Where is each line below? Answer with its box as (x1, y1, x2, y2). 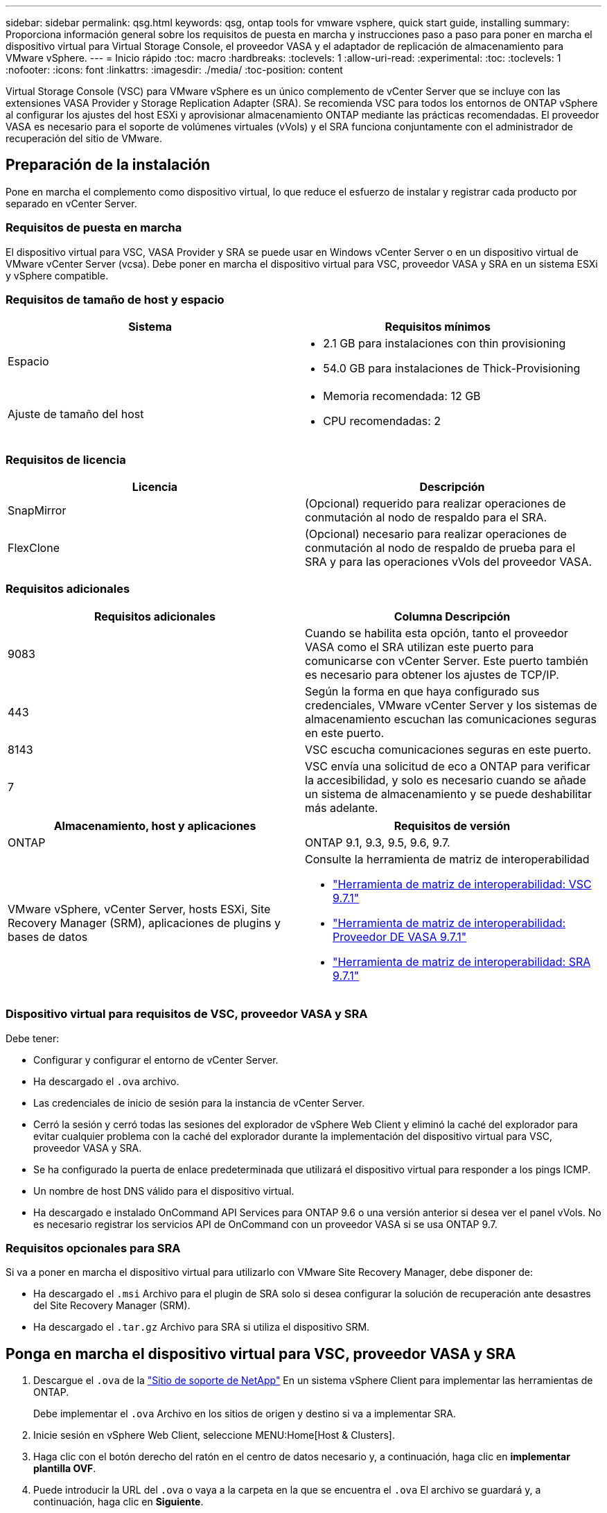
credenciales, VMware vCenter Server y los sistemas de (305, 698, 597, 712)
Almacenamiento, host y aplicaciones (53, 818, 256, 833)
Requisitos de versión (394, 818, 511, 833)
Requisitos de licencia (6, 452, 126, 467)
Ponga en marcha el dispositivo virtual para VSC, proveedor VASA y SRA (6, 1345, 516, 1363)
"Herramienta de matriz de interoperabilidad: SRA (333, 954, 591, 969)
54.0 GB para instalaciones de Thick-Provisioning (323, 361, 581, 376)
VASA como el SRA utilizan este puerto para (305, 639, 534, 654)
